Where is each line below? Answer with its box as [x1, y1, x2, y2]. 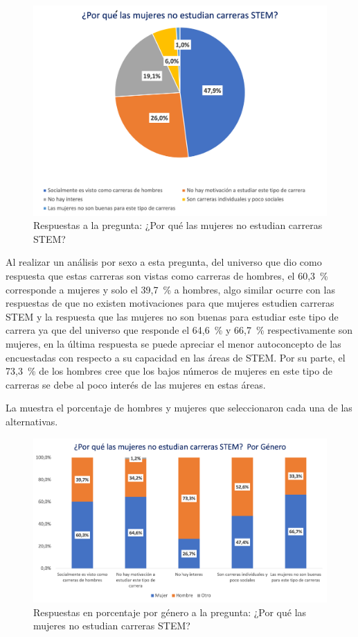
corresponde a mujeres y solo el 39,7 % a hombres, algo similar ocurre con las [6, 282, 335, 296]
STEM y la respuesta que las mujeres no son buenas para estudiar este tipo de [6, 309, 339, 323]
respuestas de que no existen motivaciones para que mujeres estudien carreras [6, 296, 334, 310]
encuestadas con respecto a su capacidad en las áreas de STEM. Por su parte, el [6, 350, 346, 364]
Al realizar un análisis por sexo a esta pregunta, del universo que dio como [6, 255, 322, 269]
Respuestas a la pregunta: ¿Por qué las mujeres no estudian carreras [33, 218, 323, 232]
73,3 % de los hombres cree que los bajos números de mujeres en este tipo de [6, 364, 332, 378]
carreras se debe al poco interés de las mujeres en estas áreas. [6, 377, 266, 391]
